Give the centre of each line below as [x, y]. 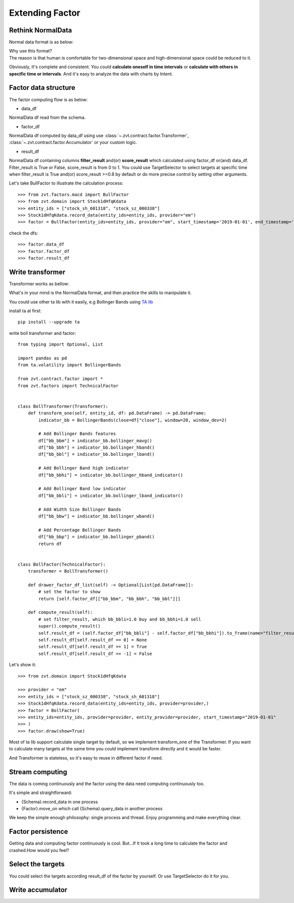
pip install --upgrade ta [49, 322]
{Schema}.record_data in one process [60, 802]
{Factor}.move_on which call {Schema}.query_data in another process [92, 808]
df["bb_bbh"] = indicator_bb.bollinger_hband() [97, 448]
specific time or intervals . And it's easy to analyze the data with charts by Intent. [91, 74]
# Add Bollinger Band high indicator [84, 468]
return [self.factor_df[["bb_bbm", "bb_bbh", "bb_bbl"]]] [110, 599]
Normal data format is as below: [41, 42]
